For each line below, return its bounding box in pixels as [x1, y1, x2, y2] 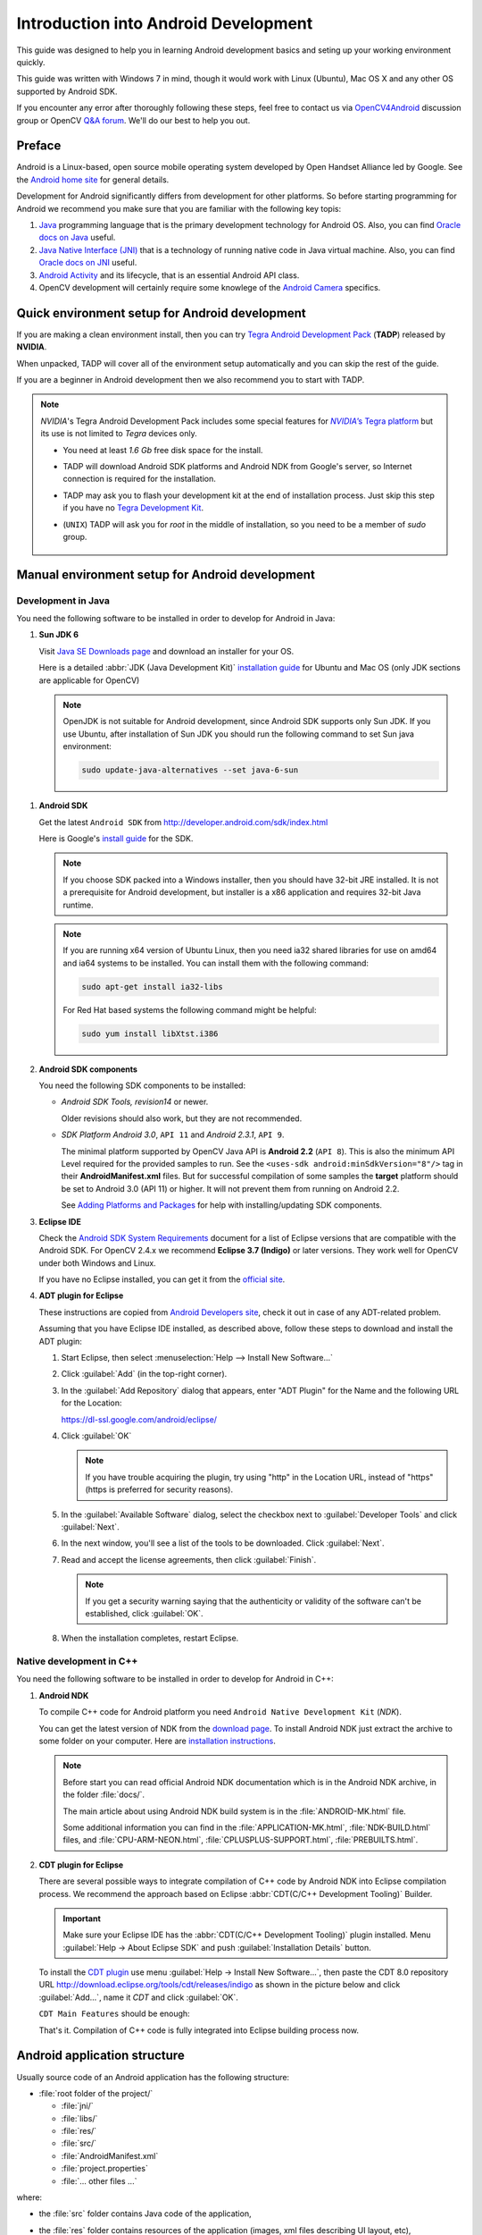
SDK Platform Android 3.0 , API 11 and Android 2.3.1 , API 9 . [61, 1129, 285, 1140]
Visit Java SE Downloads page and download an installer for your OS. [38, 645, 295, 656]
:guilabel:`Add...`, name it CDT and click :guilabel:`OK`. [38, 1992, 238, 2003]
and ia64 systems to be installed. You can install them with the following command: [62, 957, 370, 968]
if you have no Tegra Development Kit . [62, 502, 204, 513]
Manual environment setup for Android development [16, 567, 316, 582]
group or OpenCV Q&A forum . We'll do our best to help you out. [16, 114, 251, 125]
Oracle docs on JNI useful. [38, 257, 137, 268]
